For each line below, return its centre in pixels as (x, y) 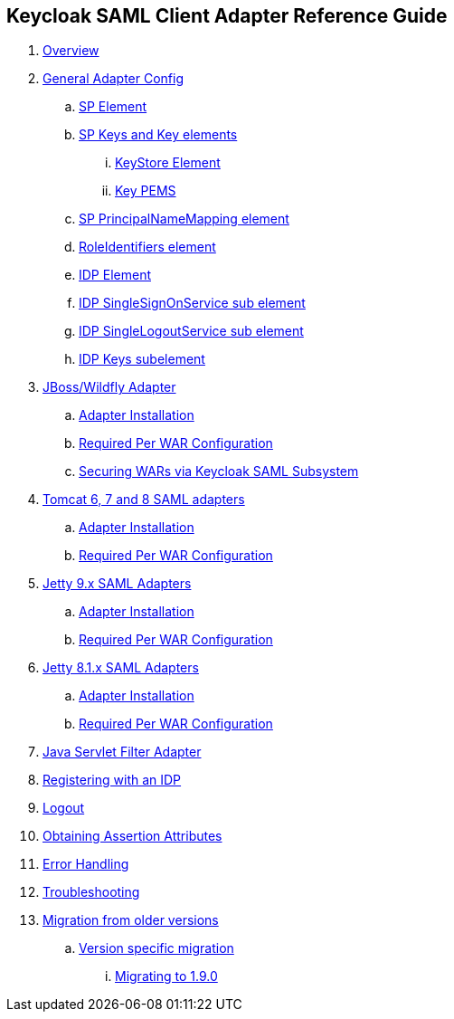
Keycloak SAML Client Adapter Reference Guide (227, 16)
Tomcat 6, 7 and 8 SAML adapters (144, 500)
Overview (71, 51)
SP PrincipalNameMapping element (184, 219)
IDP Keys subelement (142, 359)
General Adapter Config (113, 79)
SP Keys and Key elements (158, 135)
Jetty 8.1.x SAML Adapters (121, 668)
